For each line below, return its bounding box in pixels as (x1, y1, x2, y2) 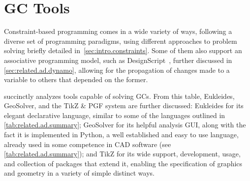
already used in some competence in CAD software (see (4, 139, 171, 149)
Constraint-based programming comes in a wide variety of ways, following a (4, 26, 232, 36)
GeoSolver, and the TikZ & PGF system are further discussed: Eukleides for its (4, 100, 244, 111)
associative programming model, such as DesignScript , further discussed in (4, 55, 232, 65)
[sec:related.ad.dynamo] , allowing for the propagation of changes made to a (4, 64, 230, 75)
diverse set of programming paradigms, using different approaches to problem (4, 35, 237, 46)
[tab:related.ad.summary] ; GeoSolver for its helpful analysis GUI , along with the (4, 120, 246, 130)
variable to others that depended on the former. (4, 74, 148, 85)
